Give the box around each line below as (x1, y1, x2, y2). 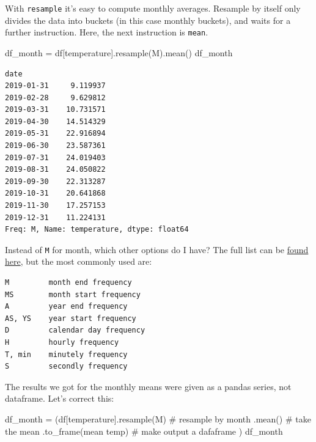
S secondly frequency (5, 362, 128, 371)
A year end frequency (5, 302, 128, 311)
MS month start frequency (5, 290, 141, 299)
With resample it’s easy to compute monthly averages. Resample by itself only (5, 2, 301, 14)
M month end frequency (5, 278, 132, 287)
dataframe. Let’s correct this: (5, 392, 114, 405)
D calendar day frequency (5, 326, 145, 335)
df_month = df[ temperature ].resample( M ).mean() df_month (5, 46, 233, 59)
